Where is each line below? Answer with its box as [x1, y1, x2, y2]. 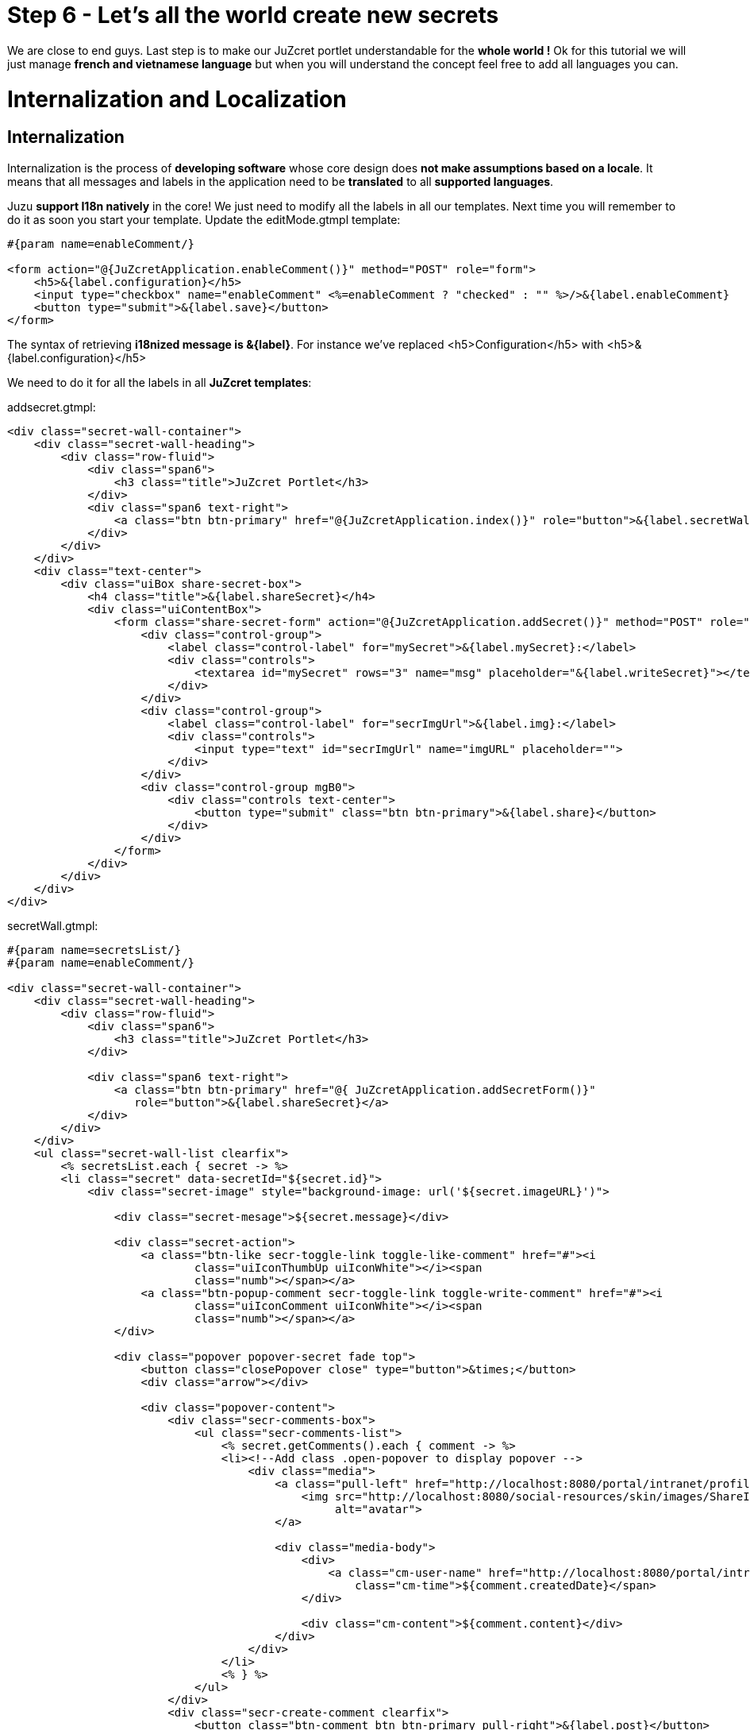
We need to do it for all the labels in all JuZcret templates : [7, 375, 312, 389]
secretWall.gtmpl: [7, 918, 98, 933]
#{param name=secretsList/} [7, 943, 182, 956]
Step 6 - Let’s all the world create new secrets [7, 2, 499, 29]
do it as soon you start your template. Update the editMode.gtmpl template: [7, 212, 401, 226]
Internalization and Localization [7, 85, 347, 113]
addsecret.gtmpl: [7, 400, 96, 414]
